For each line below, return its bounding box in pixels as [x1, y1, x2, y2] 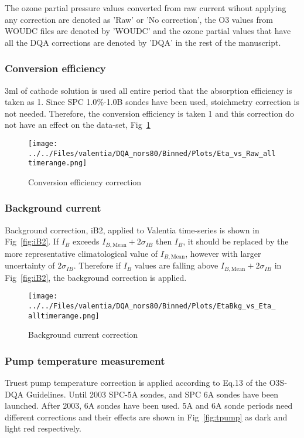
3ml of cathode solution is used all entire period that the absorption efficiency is [5, 84, 292, 96]
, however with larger [185, 247, 261, 259]
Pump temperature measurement [5, 353, 165, 368]
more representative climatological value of [5, 247, 158, 259]
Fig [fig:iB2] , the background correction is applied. [5, 271, 187, 283]
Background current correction [28, 328, 138, 341]
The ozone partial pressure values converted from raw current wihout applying [5, 2, 286, 13]
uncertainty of [5, 259, 55, 271]
